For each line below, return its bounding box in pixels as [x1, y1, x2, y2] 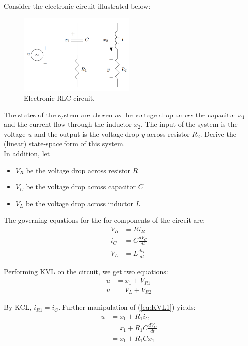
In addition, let [4, 148, 50, 158]
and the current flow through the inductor [4, 119, 132, 129]
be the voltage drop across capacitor [26, 181, 136, 192]
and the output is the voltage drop [34, 128, 139, 139]
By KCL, [4, 302, 32, 312]
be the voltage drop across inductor [26, 198, 133, 208]
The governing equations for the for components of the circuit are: [4, 215, 205, 225]
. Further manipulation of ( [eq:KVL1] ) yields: [58, 302, 196, 312]
